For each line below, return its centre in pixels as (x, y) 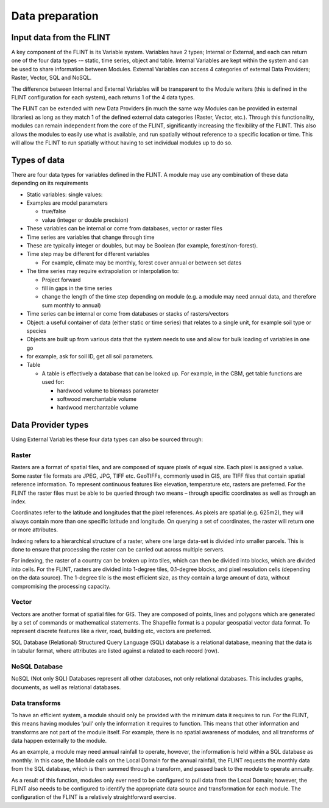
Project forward (61, 280)
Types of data (38, 160)
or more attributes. (35, 530)
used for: (53, 382)
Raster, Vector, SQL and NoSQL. (51, 78)
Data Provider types (50, 425)
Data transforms (36, 703)
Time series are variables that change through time (90, 237)
